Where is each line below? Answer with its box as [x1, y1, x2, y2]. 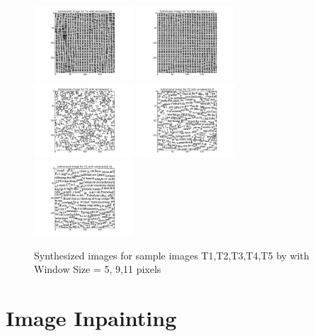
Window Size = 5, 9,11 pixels [34, 262, 161, 276]
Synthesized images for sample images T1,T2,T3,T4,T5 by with [34, 247, 309, 262]
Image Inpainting [6, 303, 177, 332]
